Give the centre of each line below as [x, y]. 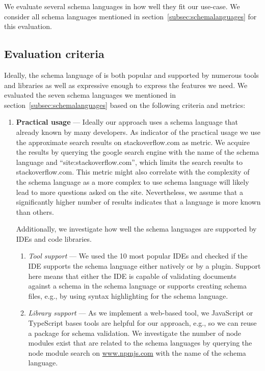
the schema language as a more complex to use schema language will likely [132, 181]
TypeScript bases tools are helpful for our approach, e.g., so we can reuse [142, 323]
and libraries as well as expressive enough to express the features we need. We [126, 85]
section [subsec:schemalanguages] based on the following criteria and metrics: [125, 105]
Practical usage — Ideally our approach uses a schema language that [127, 122]
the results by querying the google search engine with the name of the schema [138, 152]
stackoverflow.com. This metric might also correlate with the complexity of [133, 172]
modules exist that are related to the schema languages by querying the [140, 343]
